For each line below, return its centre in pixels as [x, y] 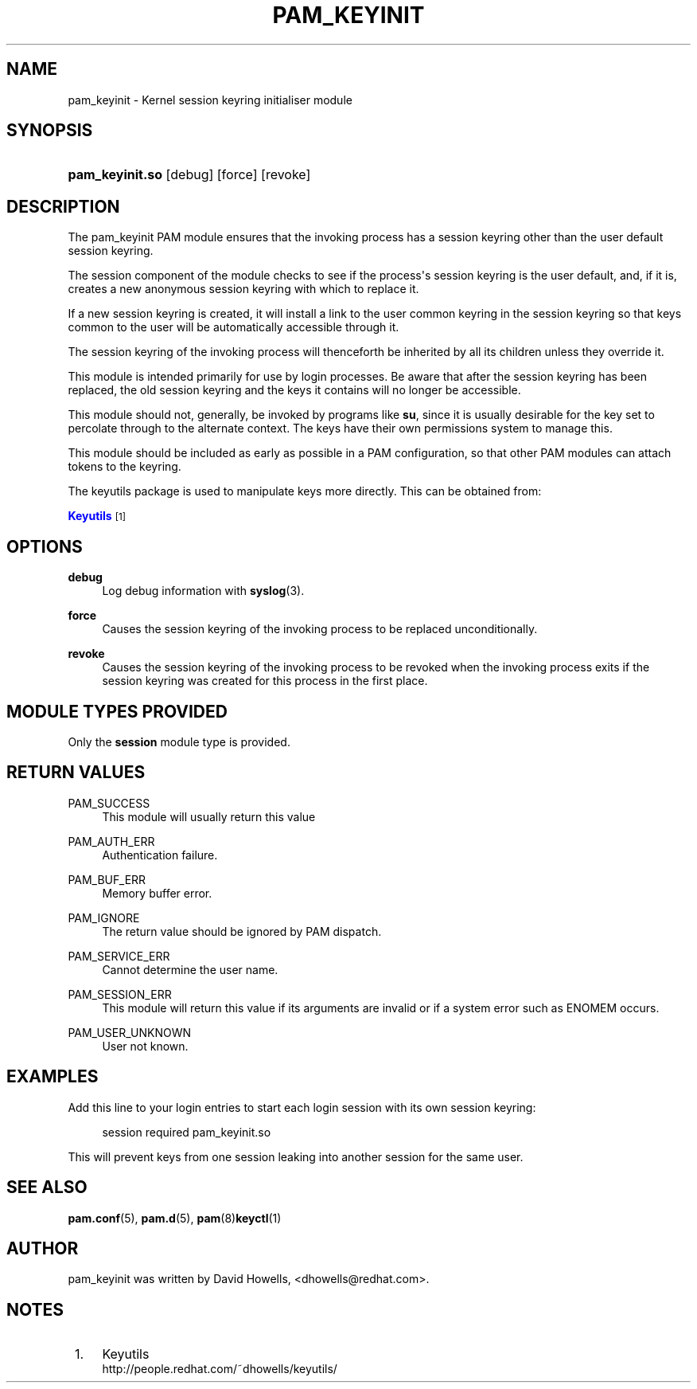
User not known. [145, 1046]
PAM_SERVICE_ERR [119, 956]
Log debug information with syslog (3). [203, 591]
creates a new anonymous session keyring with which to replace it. [243, 289]
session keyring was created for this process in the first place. [265, 681]
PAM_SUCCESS [109, 803]
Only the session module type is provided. [179, 741]
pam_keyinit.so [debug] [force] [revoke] [189, 175]
